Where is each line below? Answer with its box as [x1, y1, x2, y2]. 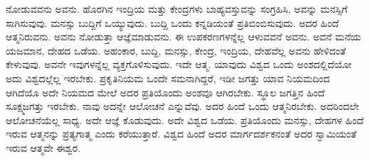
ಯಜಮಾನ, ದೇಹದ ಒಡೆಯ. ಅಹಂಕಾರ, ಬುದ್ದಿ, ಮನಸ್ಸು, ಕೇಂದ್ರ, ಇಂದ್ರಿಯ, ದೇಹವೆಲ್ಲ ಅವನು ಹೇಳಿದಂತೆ [6, 43, 346, 57]
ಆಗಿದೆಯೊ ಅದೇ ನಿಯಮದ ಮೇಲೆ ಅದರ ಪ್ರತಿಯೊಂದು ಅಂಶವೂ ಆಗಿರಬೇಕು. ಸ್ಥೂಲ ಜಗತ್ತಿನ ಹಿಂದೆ [6, 84, 325, 99]
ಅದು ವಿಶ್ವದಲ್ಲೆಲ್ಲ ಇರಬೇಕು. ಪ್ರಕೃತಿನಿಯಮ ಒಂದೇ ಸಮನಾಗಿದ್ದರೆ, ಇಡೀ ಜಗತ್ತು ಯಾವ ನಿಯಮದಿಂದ [6, 70, 330, 85]
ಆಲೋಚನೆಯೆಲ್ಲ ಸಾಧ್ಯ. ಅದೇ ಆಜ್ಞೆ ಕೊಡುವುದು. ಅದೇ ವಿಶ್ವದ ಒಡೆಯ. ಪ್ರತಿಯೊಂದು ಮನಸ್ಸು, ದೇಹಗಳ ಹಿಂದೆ [6, 112, 364, 127]
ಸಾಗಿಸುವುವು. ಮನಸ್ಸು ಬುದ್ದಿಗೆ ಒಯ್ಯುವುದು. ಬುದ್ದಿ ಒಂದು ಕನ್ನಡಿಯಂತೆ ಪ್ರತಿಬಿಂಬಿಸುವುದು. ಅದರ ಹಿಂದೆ [6, 15, 339, 30]
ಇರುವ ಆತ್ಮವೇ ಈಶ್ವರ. [6, 140, 81, 155]
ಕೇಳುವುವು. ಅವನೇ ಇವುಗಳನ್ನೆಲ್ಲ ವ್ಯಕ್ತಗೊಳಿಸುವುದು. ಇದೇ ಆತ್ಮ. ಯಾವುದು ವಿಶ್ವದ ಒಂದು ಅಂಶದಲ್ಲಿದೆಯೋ [6, 57, 352, 72]
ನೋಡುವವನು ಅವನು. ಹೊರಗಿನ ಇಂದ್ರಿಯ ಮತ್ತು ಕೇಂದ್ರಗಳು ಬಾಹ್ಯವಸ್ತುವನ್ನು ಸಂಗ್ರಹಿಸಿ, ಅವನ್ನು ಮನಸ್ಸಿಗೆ [6, 1, 348, 16]
